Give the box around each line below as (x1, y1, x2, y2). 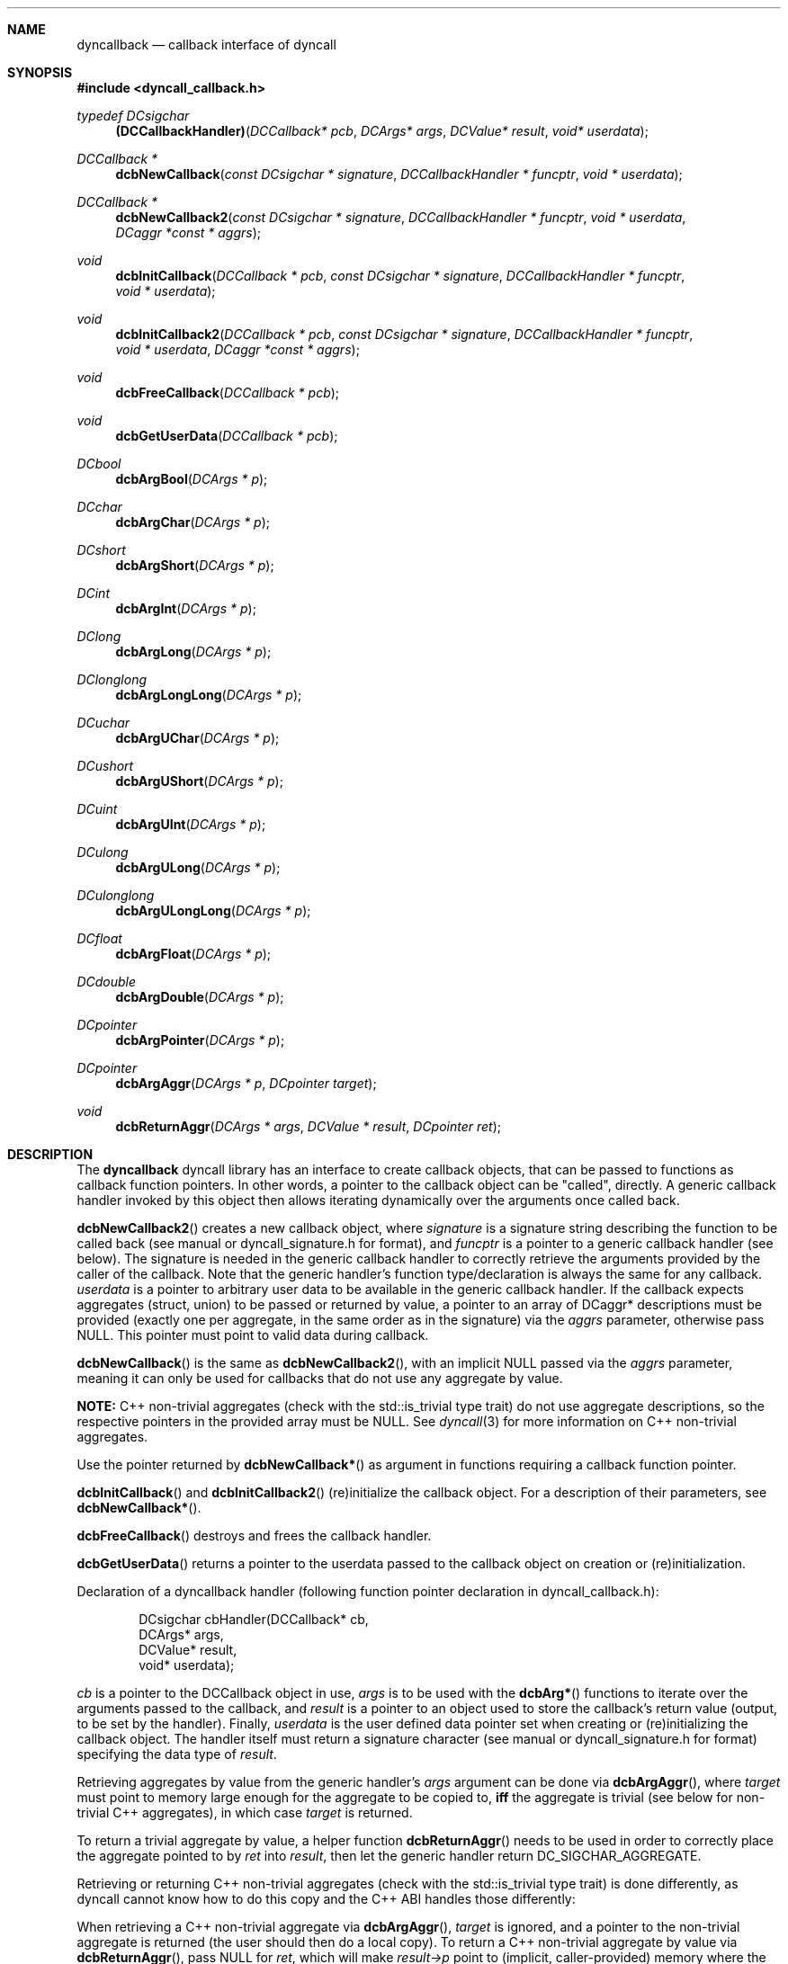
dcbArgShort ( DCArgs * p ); (115, 558, 274, 573)
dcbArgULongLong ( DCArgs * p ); (115, 903, 311, 918)
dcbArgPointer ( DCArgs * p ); (115, 1032, 285, 1048)
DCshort (76, 542, 126, 558)
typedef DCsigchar (76, 108, 190, 123)
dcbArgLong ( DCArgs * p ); (115, 644, 272, 659)
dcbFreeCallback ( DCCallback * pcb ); (115, 385, 340, 400)
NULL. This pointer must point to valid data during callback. (76, 1327, 429, 1343)
